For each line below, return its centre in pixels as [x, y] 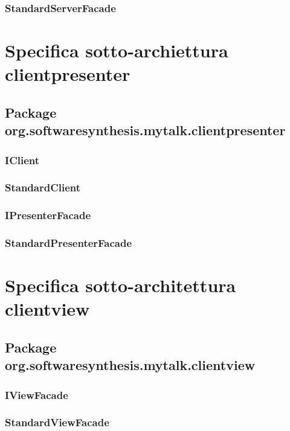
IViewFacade [37, 394]
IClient [22, 160]
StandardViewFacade [57, 422]
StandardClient [43, 187]
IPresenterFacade [48, 215]
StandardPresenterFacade [69, 243]
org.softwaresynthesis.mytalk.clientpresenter [145, 130]
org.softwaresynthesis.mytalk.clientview [130, 365]
